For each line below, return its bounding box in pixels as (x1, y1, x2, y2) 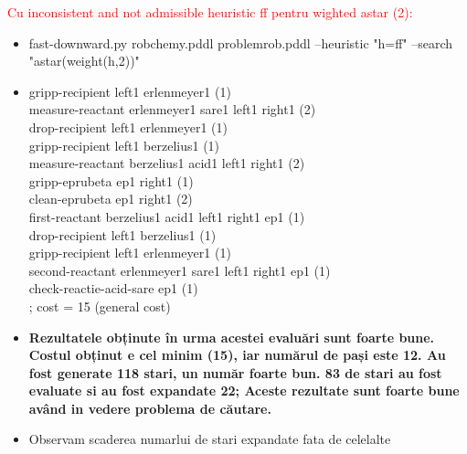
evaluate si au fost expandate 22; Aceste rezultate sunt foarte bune (28, 381, 460, 400)
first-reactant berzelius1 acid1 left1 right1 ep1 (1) (28, 206, 305, 226)
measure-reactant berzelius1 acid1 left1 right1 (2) (28, 153, 305, 173)
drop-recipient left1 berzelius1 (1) (28, 225, 217, 244)
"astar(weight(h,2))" (28, 51, 140, 70)
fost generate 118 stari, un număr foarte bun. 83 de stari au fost (28, 363, 442, 382)
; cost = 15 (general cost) (28, 296, 171, 315)
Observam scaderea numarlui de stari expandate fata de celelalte (28, 429, 391, 449)
